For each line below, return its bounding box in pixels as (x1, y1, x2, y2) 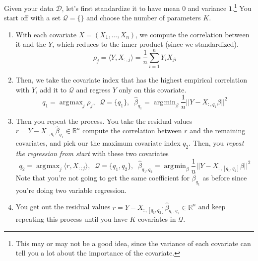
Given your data (4, 2, 54, 13)
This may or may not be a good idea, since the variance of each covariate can (15, 238, 251, 248)
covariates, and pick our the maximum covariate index (15, 138, 181, 148)
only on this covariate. (119, 84, 187, 94)
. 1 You (232, 1, 252, 13)
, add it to (35, 84, 67, 94)
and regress (76, 84, 111, 94)
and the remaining (190, 125, 246, 136)
